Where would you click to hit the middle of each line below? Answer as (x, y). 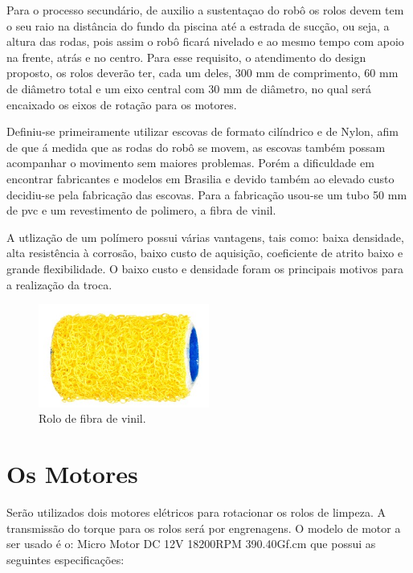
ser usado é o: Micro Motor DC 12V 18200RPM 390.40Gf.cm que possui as (191, 544)
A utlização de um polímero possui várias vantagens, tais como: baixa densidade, (205, 237)
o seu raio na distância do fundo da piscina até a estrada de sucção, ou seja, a (198, 25)
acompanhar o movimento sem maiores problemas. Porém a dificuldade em (190, 163)
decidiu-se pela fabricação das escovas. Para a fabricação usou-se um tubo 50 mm (207, 194)
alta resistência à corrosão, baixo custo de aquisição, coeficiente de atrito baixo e (205, 253)
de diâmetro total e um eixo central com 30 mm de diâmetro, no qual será (189, 88)
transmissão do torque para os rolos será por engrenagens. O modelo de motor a (204, 528)
